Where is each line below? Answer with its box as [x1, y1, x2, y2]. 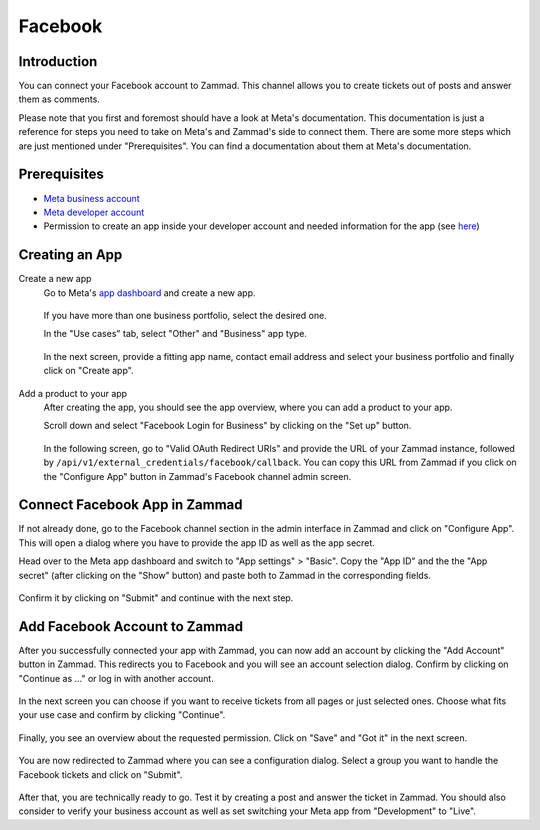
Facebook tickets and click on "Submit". [18, 768, 183, 780]
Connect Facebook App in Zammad [18, 496, 244, 514]
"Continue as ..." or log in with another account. [18, 672, 214, 684]
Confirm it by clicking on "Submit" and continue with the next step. [18, 591, 294, 604]
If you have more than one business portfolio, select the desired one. [43, 310, 327, 321]
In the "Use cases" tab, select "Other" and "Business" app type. [43, 328, 307, 340]
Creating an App [18, 246, 123, 264]
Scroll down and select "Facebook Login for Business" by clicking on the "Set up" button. [43, 420, 412, 432]
